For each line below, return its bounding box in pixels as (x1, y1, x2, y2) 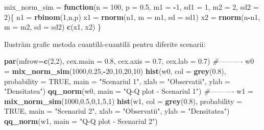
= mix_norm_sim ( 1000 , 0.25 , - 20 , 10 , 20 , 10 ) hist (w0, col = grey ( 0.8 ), (4, 65, 226, 76)
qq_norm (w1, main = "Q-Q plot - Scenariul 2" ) (4, 115, 158, 126)
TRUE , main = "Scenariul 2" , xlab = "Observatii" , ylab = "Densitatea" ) (4, 106, 230, 116)
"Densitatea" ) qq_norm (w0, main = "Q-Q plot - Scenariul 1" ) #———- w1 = (4, 86, 253, 96)
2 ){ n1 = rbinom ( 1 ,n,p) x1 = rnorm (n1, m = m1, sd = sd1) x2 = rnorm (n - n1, (4, 11, 260, 22)
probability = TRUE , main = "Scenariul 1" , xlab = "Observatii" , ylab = (4, 75, 230, 86)
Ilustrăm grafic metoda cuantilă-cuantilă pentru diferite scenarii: (4, 38, 206, 49)
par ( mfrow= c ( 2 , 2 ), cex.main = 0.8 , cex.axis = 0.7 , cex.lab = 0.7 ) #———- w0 (4, 56, 254, 66)
